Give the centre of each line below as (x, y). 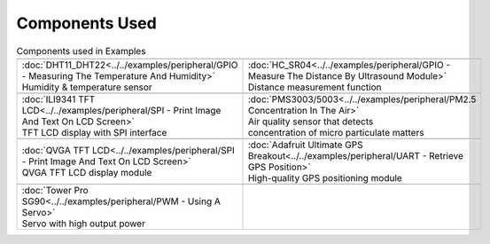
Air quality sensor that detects (311, 122)
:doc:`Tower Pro (55, 190)
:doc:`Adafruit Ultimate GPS (305, 145)
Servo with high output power (84, 224)
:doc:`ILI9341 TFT (58, 99)
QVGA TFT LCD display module (87, 172)
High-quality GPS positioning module (325, 177)
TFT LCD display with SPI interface (94, 132)
